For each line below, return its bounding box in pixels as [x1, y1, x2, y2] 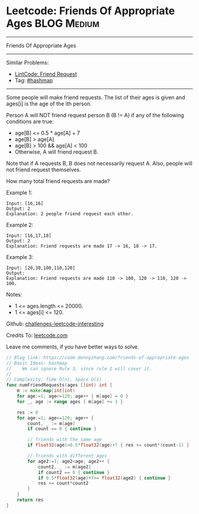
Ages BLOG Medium [6, 17, 99, 30]
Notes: [6, 290, 23, 298]
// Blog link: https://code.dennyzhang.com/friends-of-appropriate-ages [6, 355, 190, 360]
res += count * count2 [37, 480, 89, 487]
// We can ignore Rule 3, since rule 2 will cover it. [6, 366, 152, 372]
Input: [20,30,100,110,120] [6, 265, 76, 271]
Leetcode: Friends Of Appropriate [6, 4, 175, 18]
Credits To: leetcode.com [6, 331, 68, 339]
